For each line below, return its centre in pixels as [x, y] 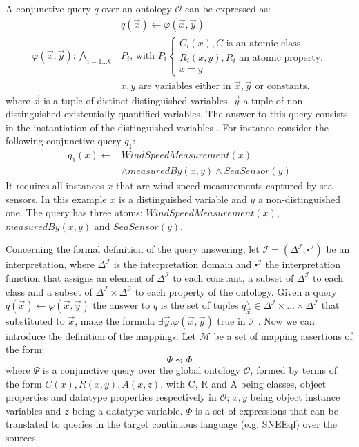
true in [231, 320]
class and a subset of [49, 291]
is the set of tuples [200, 305]
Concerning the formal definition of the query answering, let [133, 249]
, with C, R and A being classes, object [243, 383]
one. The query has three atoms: [74, 212]
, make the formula [115, 320]
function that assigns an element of [80, 277]
